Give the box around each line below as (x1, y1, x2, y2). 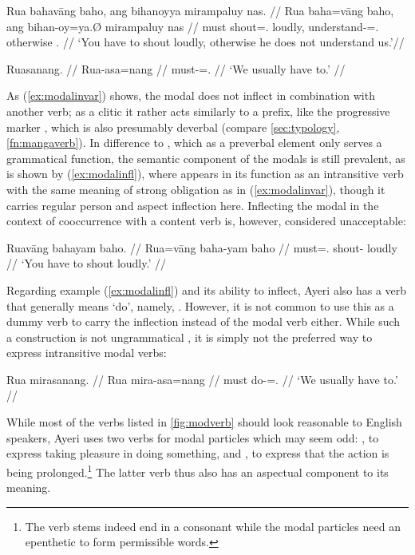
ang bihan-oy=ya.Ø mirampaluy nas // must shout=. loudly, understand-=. (6, 18, 379, 34)
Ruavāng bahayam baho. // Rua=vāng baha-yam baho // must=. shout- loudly (6, 239, 397, 256)
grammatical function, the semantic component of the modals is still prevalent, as (6, 149, 405, 166)
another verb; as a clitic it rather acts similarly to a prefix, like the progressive (6, 102, 390, 119)
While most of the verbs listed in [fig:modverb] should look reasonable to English (6, 414, 402, 430)
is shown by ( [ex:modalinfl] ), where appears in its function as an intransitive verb (6, 165, 404, 182)
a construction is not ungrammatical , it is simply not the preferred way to (6, 328, 373, 345)
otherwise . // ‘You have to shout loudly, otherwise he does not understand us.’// (6, 34, 405, 50)
